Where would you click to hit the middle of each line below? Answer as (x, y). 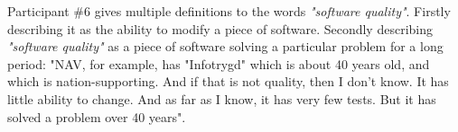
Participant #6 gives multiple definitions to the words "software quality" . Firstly (229, 11)
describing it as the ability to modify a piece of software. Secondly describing (220, 28)
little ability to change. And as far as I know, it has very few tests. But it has (222, 98)
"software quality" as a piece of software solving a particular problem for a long (225, 46)
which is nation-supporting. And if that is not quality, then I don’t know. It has (228, 81)
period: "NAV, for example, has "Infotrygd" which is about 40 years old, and (219, 63)
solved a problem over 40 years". (97, 116)
